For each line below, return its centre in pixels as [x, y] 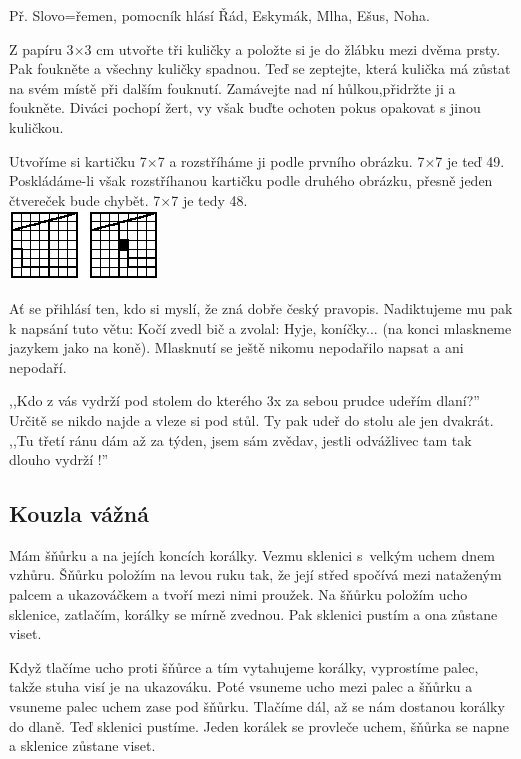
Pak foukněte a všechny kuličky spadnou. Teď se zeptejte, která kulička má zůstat [260, 68]
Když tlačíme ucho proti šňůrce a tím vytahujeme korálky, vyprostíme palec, [244, 666]
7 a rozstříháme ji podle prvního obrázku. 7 [291, 160]
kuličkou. [36, 126]
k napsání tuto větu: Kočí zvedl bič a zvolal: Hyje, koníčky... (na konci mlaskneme [260, 327]
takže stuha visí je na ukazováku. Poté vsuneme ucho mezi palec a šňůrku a [241, 686]
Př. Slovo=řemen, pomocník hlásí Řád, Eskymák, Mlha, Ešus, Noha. [219, 15]
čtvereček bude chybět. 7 [85, 199]
